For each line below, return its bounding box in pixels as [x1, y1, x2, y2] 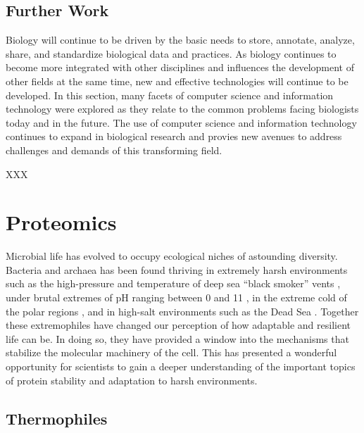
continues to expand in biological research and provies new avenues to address [6, 129, 342, 144]
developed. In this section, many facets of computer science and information [6, 87, 334, 102]
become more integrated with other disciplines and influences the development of [6, 60, 354, 75]
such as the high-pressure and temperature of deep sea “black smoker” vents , [6, 276, 341, 291]
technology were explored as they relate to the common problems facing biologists [6, 101, 359, 116]
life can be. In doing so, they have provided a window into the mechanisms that [6, 331, 349, 346]
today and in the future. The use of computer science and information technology [6, 115, 357, 130]
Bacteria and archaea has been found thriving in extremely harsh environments [6, 262, 348, 277]
